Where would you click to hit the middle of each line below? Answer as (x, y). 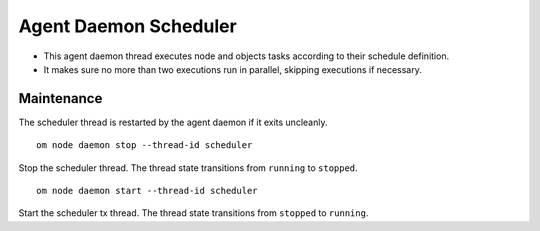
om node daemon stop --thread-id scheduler (144, 145)
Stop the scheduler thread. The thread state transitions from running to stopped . (188, 167)
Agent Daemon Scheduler (127, 26)
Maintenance (60, 98)
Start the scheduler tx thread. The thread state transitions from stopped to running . (193, 213)
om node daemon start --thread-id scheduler (147, 191)
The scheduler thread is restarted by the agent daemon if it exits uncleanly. (173, 122)
